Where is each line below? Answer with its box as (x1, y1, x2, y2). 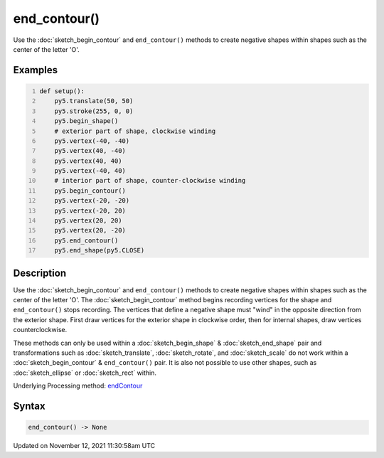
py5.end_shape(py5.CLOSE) (54, 246, 145, 255)
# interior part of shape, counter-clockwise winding (54, 176, 246, 185)
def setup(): (39, 87, 85, 95)
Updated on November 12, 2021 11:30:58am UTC (13, 442, 156, 450)
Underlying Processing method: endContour (13, 381, 143, 390)
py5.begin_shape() (54, 117, 119, 125)
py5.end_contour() (54, 236, 119, 245)
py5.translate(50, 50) (54, 97, 134, 105)
